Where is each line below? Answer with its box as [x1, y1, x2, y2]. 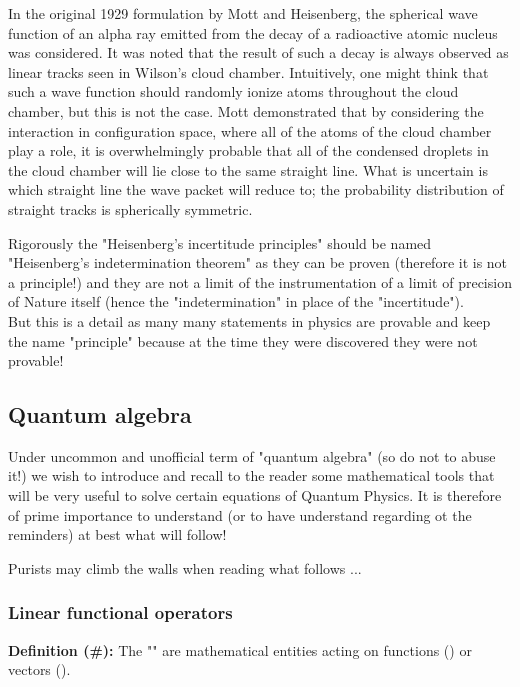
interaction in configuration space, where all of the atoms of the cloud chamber [8, 120, 492, 141]
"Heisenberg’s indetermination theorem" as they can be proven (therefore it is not [8, 252, 508, 273]
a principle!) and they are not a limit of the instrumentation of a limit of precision [8, 271, 512, 292]
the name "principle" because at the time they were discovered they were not [8, 330, 478, 351]
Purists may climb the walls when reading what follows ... [8, 557, 362, 578]
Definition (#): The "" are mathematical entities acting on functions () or [8, 639, 472, 660]
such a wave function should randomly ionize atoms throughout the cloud [8, 81, 459, 102]
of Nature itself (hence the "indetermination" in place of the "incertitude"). [8, 291, 464, 312]
